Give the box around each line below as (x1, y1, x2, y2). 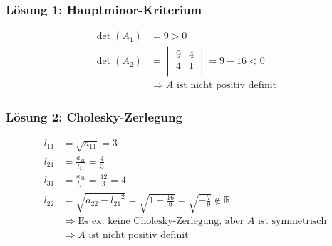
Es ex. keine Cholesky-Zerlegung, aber (78, 216, 244, 227)
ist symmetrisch (258, 216, 327, 227)
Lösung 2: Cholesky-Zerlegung (6, 108, 182, 126)
